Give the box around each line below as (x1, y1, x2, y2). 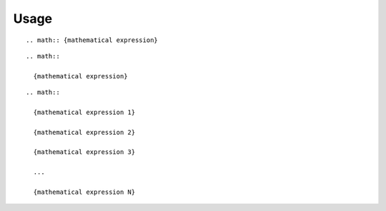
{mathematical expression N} (33, 188, 136, 196)
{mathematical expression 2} (33, 128, 136, 136)
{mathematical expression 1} (33, 108, 136, 116)
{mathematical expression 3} (33, 148, 136, 156)
